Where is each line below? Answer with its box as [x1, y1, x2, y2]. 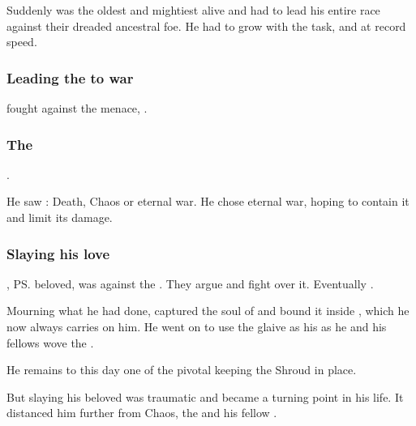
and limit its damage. [6, 209, 113, 225]
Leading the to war [6, 67, 134, 87]
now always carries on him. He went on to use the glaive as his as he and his [6, 318, 387, 334]
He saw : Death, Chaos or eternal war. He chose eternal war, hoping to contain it [6, 193, 410, 210]
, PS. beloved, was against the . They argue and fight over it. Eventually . [6, 275, 374, 292]
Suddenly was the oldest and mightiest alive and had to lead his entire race [6, 2, 380, 18]
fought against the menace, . [6, 100, 148, 116]
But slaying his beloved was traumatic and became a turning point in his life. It [6, 388, 404, 405]
